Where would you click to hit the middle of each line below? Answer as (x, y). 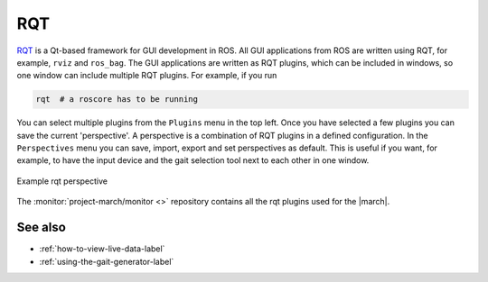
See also (42, 227)
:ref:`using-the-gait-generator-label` (107, 261)
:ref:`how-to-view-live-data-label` (102, 249)
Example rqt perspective (62, 181)
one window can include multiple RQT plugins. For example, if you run (147, 76)
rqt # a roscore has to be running (117, 100)
